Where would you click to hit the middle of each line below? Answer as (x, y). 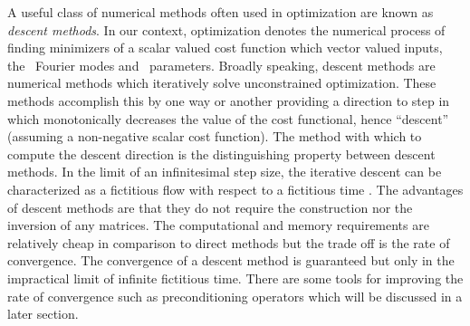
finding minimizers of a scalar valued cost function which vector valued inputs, (225, 48)
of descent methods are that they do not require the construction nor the (210, 207)
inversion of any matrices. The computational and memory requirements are (218, 225)
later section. (43, 314)
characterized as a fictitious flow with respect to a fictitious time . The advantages (235, 189)
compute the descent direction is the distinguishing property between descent (221, 153)
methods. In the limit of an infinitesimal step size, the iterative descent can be (225, 172)
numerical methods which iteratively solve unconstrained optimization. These (222, 83)
